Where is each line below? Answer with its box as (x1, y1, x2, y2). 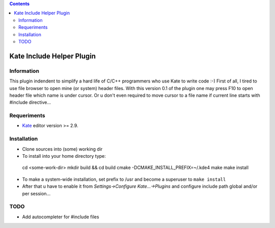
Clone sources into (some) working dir (22, 146, 103, 152)
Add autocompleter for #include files (22, 214, 99, 220)
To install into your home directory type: (22, 153, 106, 159)
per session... (22, 190, 51, 196)
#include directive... (9, 99, 51, 105)
